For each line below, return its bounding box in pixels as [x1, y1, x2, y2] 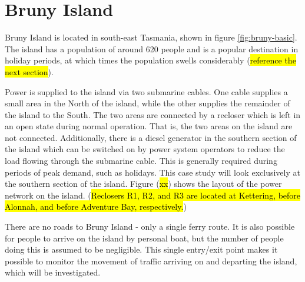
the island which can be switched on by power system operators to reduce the [5, 143, 285, 155]
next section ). [5, 65, 54, 78]
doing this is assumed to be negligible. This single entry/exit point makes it [5, 243, 278, 256]
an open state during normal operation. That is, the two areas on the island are [5, 120, 293, 132]
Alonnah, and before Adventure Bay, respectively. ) [5, 200, 187, 213]
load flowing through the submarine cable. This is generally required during [5, 155, 277, 167]
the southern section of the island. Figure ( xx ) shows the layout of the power [5, 177, 282, 190]
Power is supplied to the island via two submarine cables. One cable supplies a [5, 85, 288, 98]
